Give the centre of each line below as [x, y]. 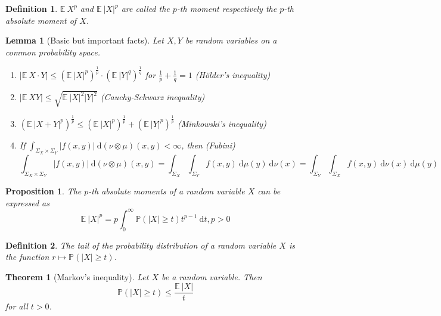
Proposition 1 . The [44, 191]
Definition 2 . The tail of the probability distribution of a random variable [141, 245]
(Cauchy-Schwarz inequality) [153, 97]
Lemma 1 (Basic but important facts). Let [85, 40]
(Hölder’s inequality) [233, 74]
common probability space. [53, 52]
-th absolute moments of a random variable [167, 191]
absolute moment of [41, 20]
